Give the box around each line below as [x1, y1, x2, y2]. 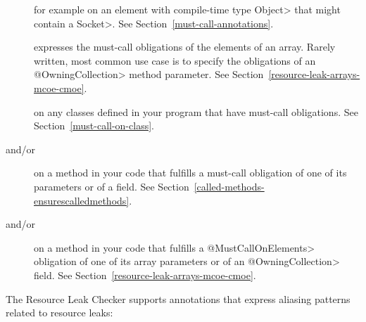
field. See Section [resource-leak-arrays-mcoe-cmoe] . [34, 267, 256, 282]
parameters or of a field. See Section [34, 179, 189, 193]
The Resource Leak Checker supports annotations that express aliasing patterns [6, 291, 351, 306]
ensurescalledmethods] [34, 193, 130, 207]
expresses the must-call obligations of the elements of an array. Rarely [34, 39, 336, 54]
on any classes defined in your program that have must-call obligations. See [34, 104, 358, 119]
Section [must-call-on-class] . [34, 118, 154, 133]
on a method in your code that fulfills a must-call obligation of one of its [34, 165, 347, 180]
